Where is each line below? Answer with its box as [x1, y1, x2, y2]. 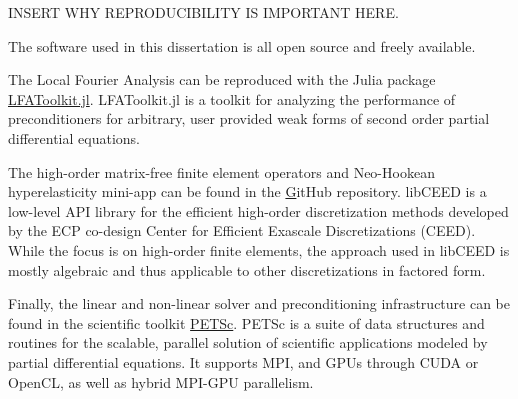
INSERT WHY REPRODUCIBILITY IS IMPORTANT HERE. [8, 2, 399, 22]
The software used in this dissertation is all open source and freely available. [8, 35, 476, 56]
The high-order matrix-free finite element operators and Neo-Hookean [8, 161, 435, 182]
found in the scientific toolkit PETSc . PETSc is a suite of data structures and [8, 312, 485, 333]
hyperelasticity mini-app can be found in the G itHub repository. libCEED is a [8, 181, 487, 202]
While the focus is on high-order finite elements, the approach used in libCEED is [8, 239, 510, 260]
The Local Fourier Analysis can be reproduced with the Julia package [8, 69, 436, 90]
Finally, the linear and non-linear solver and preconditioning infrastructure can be [8, 293, 510, 314]
